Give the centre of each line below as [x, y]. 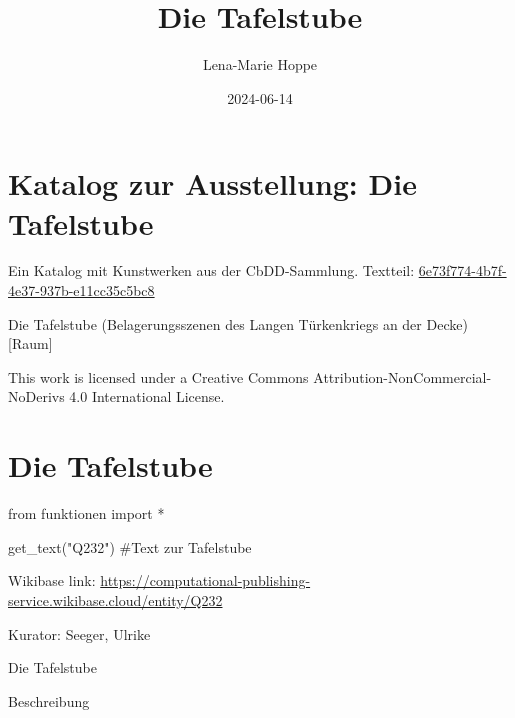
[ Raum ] [30, 343]
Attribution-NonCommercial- [402, 376]
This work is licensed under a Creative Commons [158, 376]
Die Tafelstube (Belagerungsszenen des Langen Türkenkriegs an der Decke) [238, 323]
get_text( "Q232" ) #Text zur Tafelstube [130, 546]
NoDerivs [36, 396]
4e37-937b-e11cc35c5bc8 [81, 290]
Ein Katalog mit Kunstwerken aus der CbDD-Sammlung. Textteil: [211, 270]
